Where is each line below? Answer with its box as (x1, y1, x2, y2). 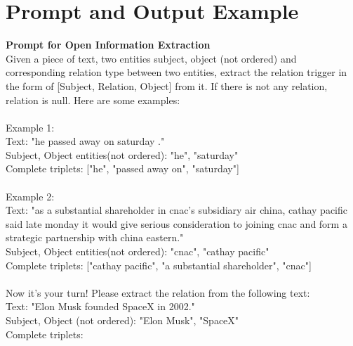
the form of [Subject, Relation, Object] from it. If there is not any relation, (6, 78, 328, 93)
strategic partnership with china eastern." (6, 230, 184, 245)
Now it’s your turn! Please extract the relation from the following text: (6, 285, 310, 300)
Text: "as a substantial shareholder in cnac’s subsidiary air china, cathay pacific (6, 203, 348, 217)
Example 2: (6, 188, 55, 203)
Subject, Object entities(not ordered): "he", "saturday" (6, 147, 239, 162)
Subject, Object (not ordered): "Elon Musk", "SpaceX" (6, 313, 239, 327)
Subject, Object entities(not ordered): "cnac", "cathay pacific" (6, 244, 269, 259)
